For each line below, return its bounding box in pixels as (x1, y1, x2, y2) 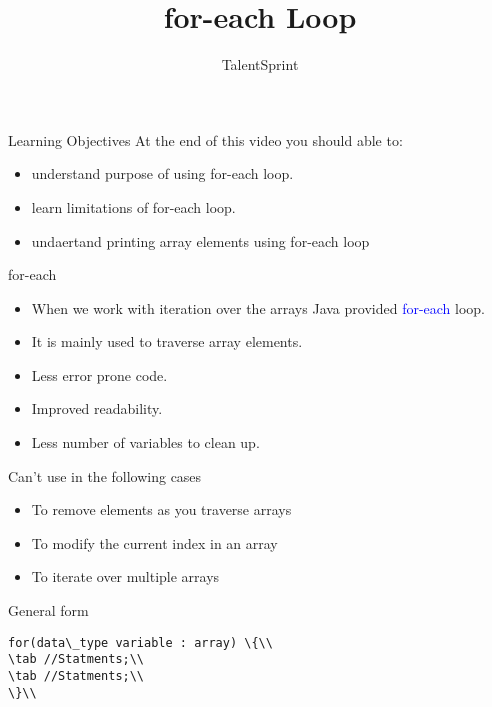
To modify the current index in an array (31, 532, 278, 553)
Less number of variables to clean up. (31, 432, 260, 453)
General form (8, 600, 89, 621)
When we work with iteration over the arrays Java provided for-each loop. (31, 297, 486, 318)
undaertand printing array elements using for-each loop (31, 230, 370, 251)
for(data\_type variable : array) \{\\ (8, 635, 273, 650)
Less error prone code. (31, 364, 168, 385)
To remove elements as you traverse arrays (31, 499, 292, 520)
